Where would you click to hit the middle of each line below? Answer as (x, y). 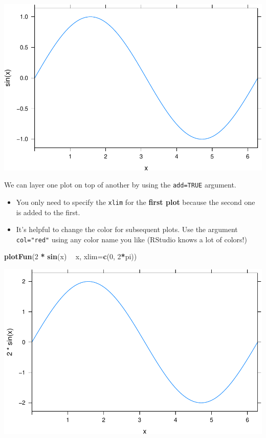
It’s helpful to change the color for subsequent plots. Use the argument (127, 229)
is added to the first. (48, 212)
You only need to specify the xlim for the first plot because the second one (136, 202)
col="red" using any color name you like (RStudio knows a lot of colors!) (131, 239)
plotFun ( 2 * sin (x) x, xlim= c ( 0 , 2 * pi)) (71, 256)
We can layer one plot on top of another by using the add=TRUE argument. (120, 185)
